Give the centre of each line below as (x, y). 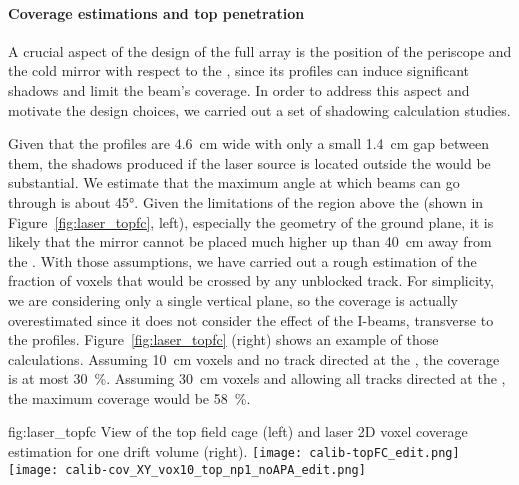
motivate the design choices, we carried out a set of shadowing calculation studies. (259, 109)
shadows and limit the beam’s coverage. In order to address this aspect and (239, 89)
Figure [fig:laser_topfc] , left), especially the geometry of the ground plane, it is (251, 221)
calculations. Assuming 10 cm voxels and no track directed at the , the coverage (254, 358)
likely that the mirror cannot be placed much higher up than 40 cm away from (250, 241)
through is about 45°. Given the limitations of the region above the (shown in (246, 201)
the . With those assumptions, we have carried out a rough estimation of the (242, 260)
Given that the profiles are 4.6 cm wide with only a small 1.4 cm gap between (248, 143)
